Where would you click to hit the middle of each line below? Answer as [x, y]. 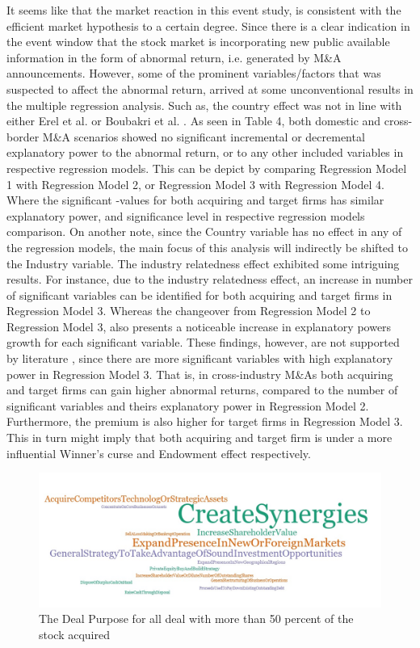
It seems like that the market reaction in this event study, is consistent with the [204, 10]
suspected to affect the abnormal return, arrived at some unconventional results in [210, 88]
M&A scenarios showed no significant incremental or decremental [204, 136]
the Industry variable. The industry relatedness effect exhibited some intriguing [203, 263]
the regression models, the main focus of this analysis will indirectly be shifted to [207, 247]
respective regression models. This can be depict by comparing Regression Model [207, 168]
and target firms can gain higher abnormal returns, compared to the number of [202, 390]
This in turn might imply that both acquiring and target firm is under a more [199, 438]
